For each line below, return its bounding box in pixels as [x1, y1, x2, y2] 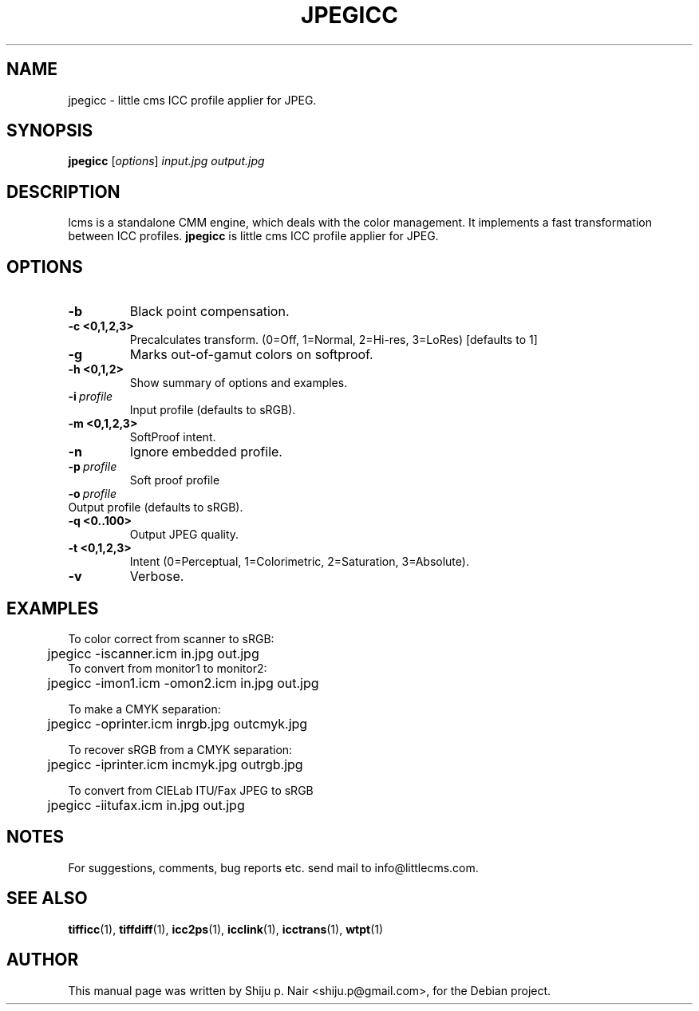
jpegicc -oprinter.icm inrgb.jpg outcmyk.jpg [47, 715, 308, 732]
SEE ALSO [6, 888, 88, 909]
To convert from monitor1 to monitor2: [68, 661, 267, 675]
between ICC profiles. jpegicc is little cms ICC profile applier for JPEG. [68, 229, 439, 243]
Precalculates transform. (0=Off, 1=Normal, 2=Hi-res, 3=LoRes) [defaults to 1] [129, 333, 538, 347]
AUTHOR [6, 950, 79, 970]
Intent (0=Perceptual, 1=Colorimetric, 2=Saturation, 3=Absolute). [129, 555, 469, 569]
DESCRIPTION [6, 181, 120, 202]
